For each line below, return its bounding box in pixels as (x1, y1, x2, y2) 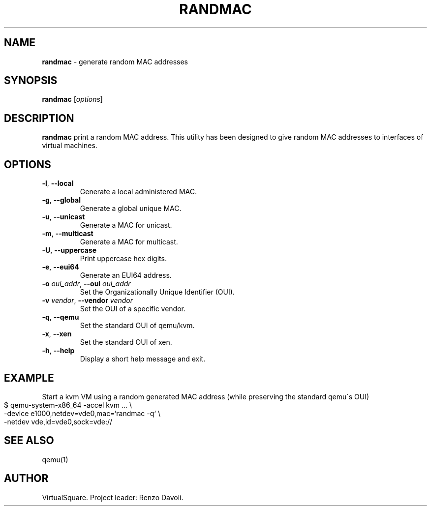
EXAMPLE (4, 371, 54, 384)
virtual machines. (42, 141, 97, 150)
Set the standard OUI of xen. (80, 338, 172, 347)
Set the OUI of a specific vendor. (80, 304, 185, 313)
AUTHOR (4, 472, 49, 485)
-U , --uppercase (42, 246, 97, 255)
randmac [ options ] (42, 95, 103, 104)
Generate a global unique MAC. (80, 204, 182, 213)
